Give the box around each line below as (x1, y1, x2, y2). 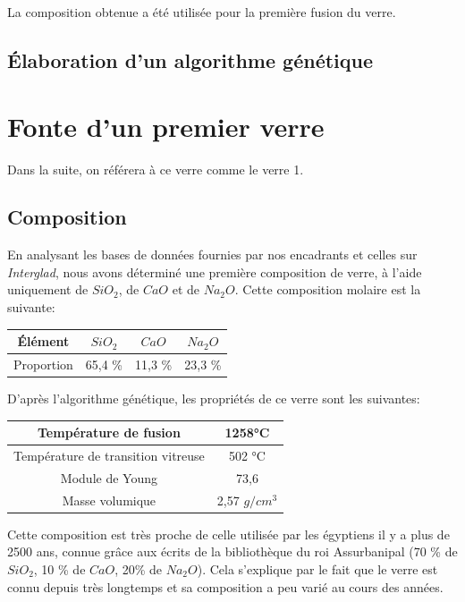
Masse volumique (62, 490, 156, 509)
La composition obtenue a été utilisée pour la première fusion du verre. (7, 3, 396, 21)
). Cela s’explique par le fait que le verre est (197, 560, 438, 579)
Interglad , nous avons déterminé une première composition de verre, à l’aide (7, 262, 422, 281)
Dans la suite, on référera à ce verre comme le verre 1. (7, 159, 304, 178)
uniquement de (7, 280, 89, 299)
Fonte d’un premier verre (7, 107, 325, 144)
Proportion (13, 355, 73, 374)
